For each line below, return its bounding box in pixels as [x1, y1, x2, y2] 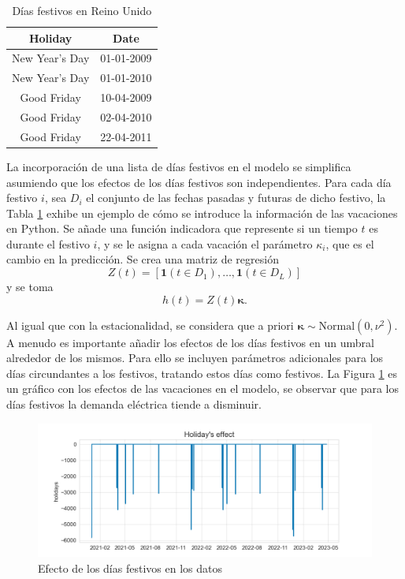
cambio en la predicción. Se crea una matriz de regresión [6, 251, 279, 267]
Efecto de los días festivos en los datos [38, 559, 222, 576]
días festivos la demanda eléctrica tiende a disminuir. [6, 396, 262, 413]
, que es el [325, 235, 374, 252]
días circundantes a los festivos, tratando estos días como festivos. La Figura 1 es [6, 364, 397, 381]
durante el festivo [6, 235, 90, 252]
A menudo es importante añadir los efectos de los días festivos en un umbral [6, 334, 374, 350]
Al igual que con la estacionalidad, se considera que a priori [6, 316, 294, 333]
